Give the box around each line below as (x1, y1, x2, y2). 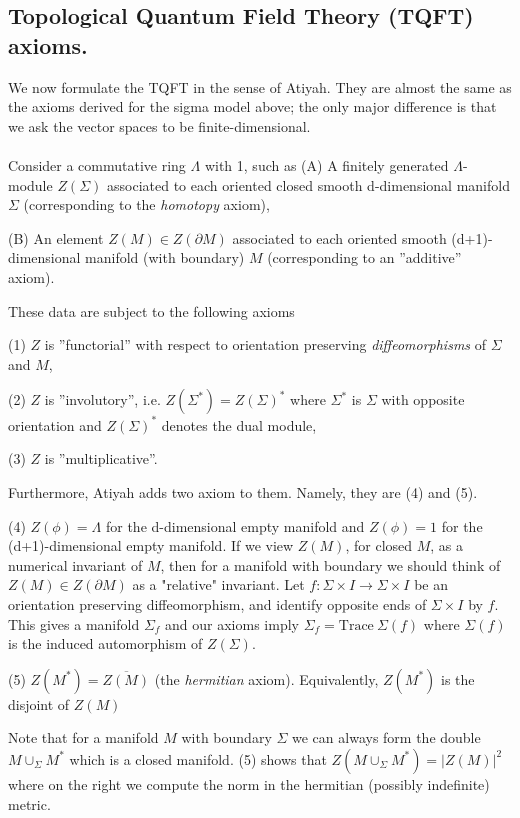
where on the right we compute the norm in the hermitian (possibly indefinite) (8, 773, 490, 794)
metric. (8, 793, 51, 814)
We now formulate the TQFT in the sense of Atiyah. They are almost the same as (8, 76, 512, 97)
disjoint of (8, 693, 70, 714)
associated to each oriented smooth (232, 227, 447, 248)
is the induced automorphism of (8, 633, 203, 654)
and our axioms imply (165, 613, 299, 634)
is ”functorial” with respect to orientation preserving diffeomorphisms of (44, 334, 487, 355)
